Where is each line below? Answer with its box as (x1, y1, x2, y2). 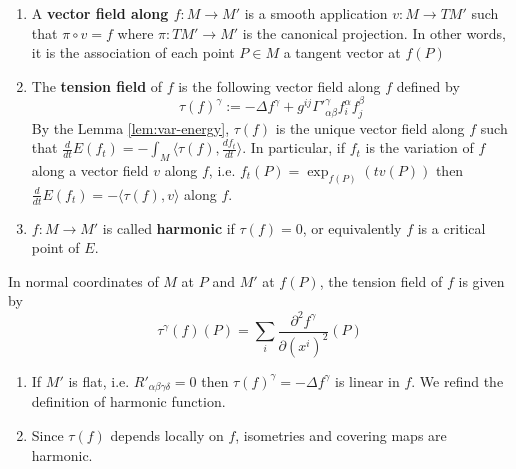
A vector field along (31, 3, 169, 23)
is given (458, 270, 505, 291)
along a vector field (31, 160, 149, 180)
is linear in (335, 370, 400, 391)
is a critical (417, 217, 486, 238)
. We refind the (411, 370, 504, 391)
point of (31, 237, 80, 258)
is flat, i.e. (68, 370, 130, 391)
